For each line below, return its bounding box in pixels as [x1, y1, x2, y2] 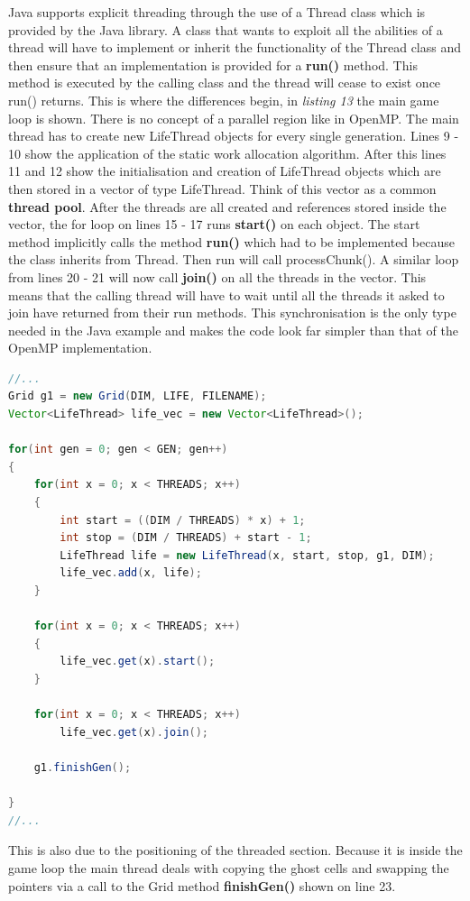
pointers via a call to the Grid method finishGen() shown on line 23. [8, 876, 396, 895]
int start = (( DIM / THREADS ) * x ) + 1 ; [60, 513, 306, 527]
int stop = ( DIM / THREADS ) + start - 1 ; [60, 531, 312, 545]
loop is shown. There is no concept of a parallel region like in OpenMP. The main [8, 108, 459, 127]
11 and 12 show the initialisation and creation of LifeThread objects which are [8, 161, 441, 180]
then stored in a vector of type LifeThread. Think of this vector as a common [8, 179, 437, 198]
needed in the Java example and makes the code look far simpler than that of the [8, 320, 458, 339]
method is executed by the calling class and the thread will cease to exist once [8, 73, 441, 92]
